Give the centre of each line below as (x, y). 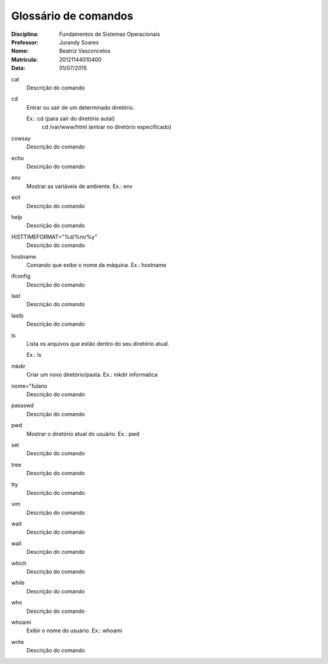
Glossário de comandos (72, 16)
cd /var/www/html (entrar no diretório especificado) (107, 127)
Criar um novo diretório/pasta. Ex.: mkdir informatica (92, 375)
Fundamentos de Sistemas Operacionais (110, 34)
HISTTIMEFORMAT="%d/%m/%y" (54, 237)
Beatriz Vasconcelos (85, 51)
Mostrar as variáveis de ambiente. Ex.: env (80, 186)
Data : (18, 68)
